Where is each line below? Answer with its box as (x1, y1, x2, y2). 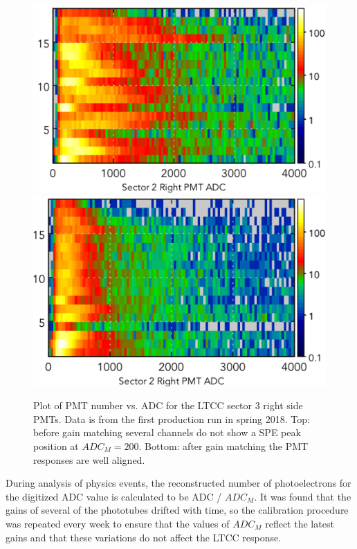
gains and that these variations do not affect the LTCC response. (6, 530, 282, 544)
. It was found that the (254, 489, 351, 503)
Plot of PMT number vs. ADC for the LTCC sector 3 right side (33, 398, 303, 413)
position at (33, 438, 79, 453)
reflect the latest (265, 516, 334, 530)
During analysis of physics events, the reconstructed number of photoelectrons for (6, 476, 351, 490)
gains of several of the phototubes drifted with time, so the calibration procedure (6, 503, 349, 517)
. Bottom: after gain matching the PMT (138, 438, 309, 453)
